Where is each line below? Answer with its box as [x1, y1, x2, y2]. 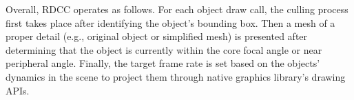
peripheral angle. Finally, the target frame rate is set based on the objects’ [6, 56, 320, 70]
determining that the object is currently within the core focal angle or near [6, 42, 322, 57]
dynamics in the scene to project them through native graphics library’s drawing [6, 69, 346, 83]
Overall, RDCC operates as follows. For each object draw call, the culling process [6, 2, 348, 16]
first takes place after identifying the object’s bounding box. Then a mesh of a [6, 15, 335, 30]
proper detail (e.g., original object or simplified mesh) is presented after [6, 29, 308, 43]
